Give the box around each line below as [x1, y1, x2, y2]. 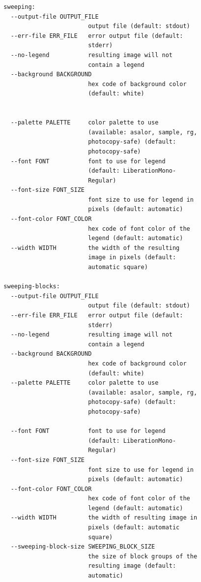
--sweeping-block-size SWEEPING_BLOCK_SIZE [10, 543, 155, 551]
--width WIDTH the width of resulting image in [10, 514, 198, 521]
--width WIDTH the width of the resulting [10, 244, 180, 251]
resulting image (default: [88, 562, 176, 570]
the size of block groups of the [88, 552, 198, 560]
